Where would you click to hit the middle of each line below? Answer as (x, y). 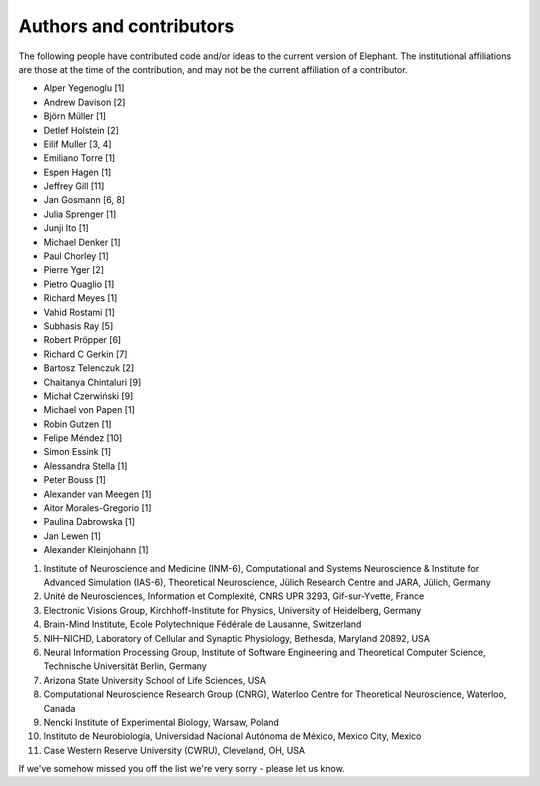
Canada (59, 708)
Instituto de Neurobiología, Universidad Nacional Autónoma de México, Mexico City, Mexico (232, 736)
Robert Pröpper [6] (82, 340)
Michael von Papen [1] (89, 410)
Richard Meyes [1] (80, 298)
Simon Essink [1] (77, 452)
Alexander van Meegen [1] (97, 494)
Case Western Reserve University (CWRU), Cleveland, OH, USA (174, 750)
